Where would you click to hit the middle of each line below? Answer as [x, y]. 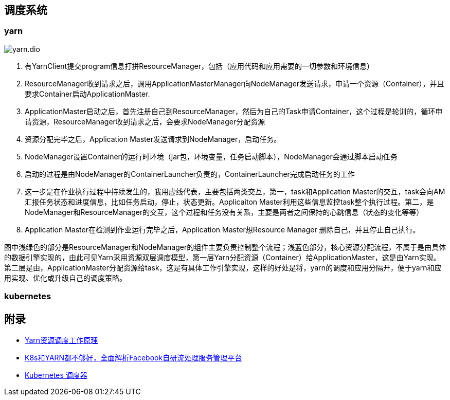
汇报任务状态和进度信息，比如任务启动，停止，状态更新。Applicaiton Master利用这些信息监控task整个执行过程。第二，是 [229, 202]
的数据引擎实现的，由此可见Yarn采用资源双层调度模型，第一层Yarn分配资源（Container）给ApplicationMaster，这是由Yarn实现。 [222, 257]
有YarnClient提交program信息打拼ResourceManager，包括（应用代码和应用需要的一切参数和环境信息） [200, 66]
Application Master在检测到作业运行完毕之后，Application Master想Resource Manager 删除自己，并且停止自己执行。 [222, 229]
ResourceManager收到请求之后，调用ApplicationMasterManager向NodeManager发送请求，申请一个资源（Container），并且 [235, 83]
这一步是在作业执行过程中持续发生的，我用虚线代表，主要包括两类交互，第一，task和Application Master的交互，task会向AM [235, 191]
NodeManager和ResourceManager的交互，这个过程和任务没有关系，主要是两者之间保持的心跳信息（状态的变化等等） [224, 212]
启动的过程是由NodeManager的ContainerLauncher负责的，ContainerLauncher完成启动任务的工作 [190, 174]
